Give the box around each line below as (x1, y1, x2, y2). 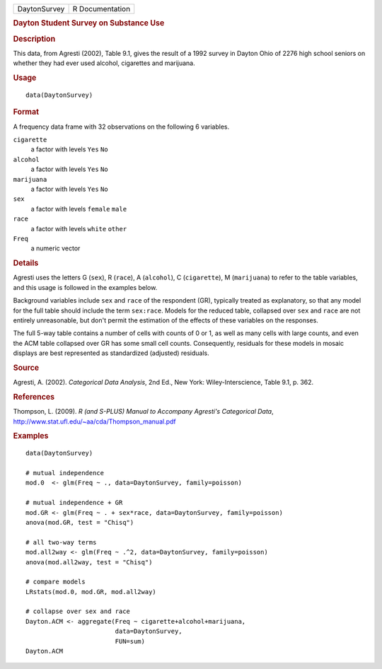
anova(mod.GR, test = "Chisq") (25, 518, 134, 526)
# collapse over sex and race (25, 607, 131, 615)
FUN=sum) (115, 637, 145, 645)
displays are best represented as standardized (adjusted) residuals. (13, 349, 210, 357)
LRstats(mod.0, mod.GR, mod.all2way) (25, 588, 157, 595)
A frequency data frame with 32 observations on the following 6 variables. (13, 122, 230, 131)
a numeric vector (30, 244, 81, 252)
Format (13, 107, 39, 117)
